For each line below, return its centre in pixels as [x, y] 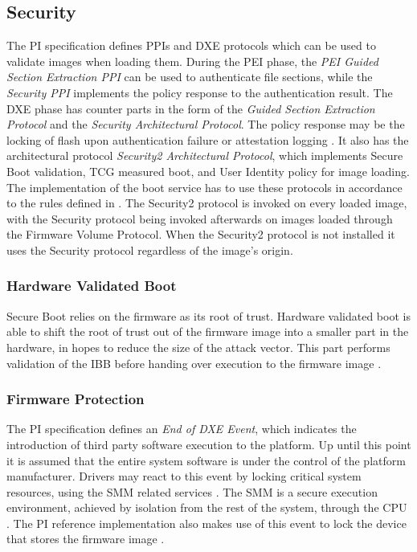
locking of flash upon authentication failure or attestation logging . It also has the [208, 139]
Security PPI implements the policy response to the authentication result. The [200, 92]
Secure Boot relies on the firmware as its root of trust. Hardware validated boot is [208, 315]
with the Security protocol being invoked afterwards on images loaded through [200, 218]
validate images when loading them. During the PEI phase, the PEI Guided [192, 61]
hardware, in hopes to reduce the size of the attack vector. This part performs [198, 347]
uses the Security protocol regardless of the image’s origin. [150, 249]
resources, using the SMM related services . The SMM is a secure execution [192, 491]
